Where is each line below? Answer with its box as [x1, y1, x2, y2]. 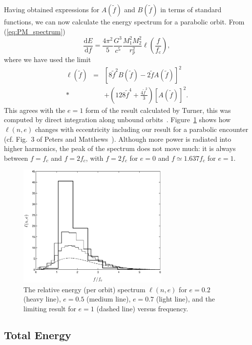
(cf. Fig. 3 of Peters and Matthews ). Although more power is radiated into [4, 133, 231, 144]
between [4, 152, 28, 163]
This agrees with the [4, 105, 65, 115]
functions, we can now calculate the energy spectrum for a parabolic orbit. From [4, 17, 245, 26]
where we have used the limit [4, 54, 91, 65]
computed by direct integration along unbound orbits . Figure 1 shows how [4, 114, 231, 125]
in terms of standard [160, 4, 222, 14]
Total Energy [4, 327, 71, 343]
